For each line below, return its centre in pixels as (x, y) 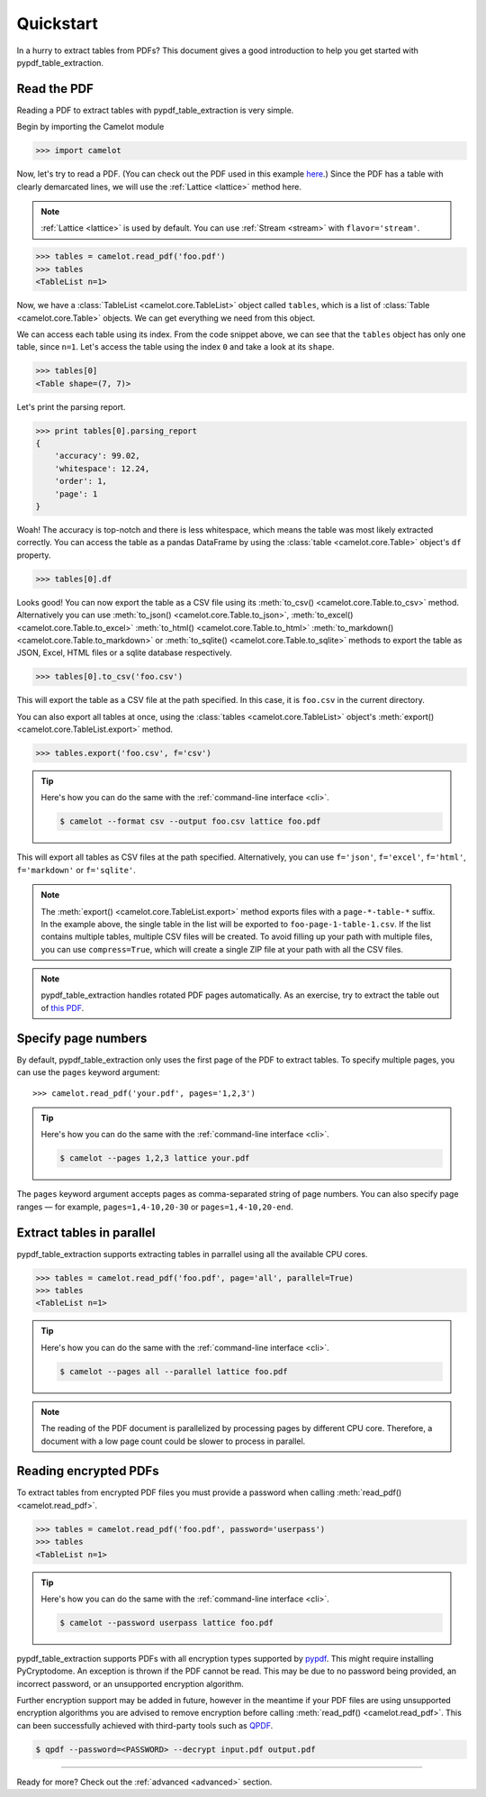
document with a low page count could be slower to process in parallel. (173, 1441)
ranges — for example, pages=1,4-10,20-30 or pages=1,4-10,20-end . (155, 1207)
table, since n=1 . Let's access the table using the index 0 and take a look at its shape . (175, 347)
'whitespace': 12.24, (102, 468)
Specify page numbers (82, 1038)
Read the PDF (55, 89)
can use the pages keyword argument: (89, 1072)
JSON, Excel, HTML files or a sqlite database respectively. (125, 652)
